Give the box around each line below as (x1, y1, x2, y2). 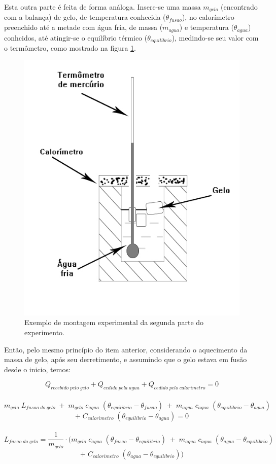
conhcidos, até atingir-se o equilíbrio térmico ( (4, 32, 148, 43)
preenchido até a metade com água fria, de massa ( (4, 22, 163, 32)
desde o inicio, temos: (4, 364, 71, 374)
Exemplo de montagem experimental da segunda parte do (24, 317, 204, 328)
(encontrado (220, 2, 258, 12)
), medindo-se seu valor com (171, 32, 259, 43)
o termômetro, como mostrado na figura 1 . (4, 42, 136, 53)
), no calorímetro (182, 12, 234, 22)
